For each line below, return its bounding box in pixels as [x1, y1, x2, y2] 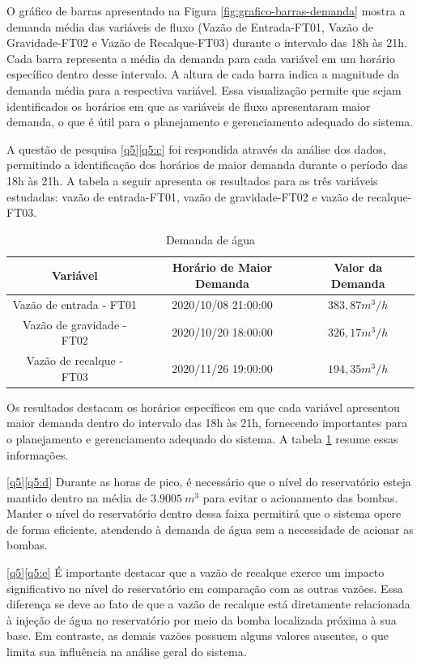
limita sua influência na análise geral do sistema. [6, 643, 247, 660]
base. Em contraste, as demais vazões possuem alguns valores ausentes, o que [6, 627, 389, 644]
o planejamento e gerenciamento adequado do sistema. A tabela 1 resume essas [6, 430, 398, 447]
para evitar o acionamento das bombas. [202, 489, 398, 506]
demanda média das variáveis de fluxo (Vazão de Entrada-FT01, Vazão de [6, 18, 373, 35]
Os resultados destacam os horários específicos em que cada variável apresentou [6, 398, 400, 415]
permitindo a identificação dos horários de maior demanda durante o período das [6, 156, 408, 173]
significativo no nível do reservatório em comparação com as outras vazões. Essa [6, 579, 403, 596]
